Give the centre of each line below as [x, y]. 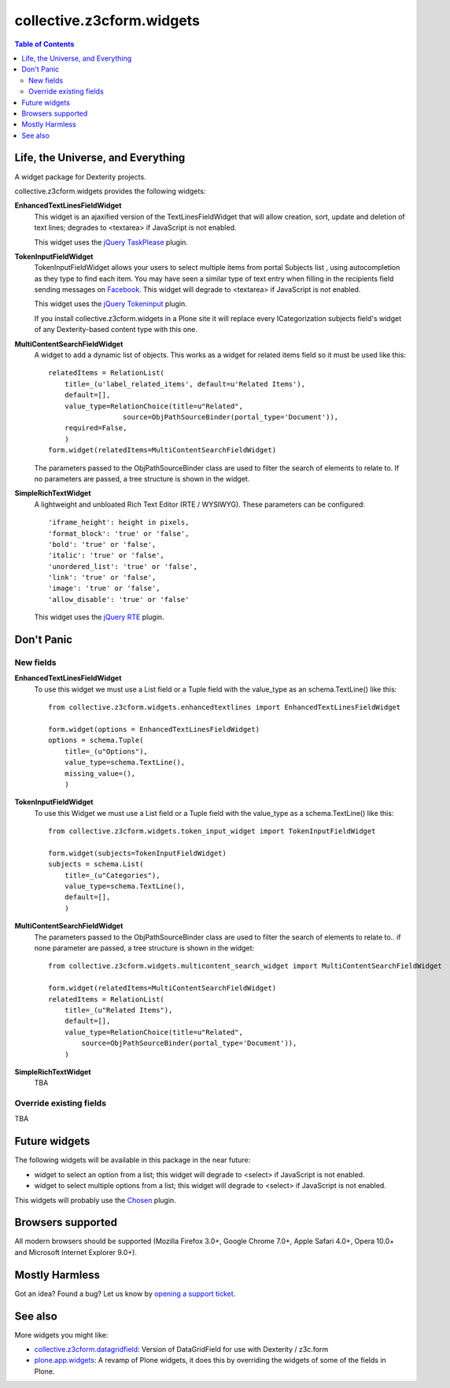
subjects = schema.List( [96, 864]
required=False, [96, 428]
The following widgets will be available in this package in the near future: [133, 1160]
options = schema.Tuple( [96, 740]
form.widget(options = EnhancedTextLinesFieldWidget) [154, 729]
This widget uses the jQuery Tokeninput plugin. [111, 304]
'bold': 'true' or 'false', [102, 544]
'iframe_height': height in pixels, [119, 522]
